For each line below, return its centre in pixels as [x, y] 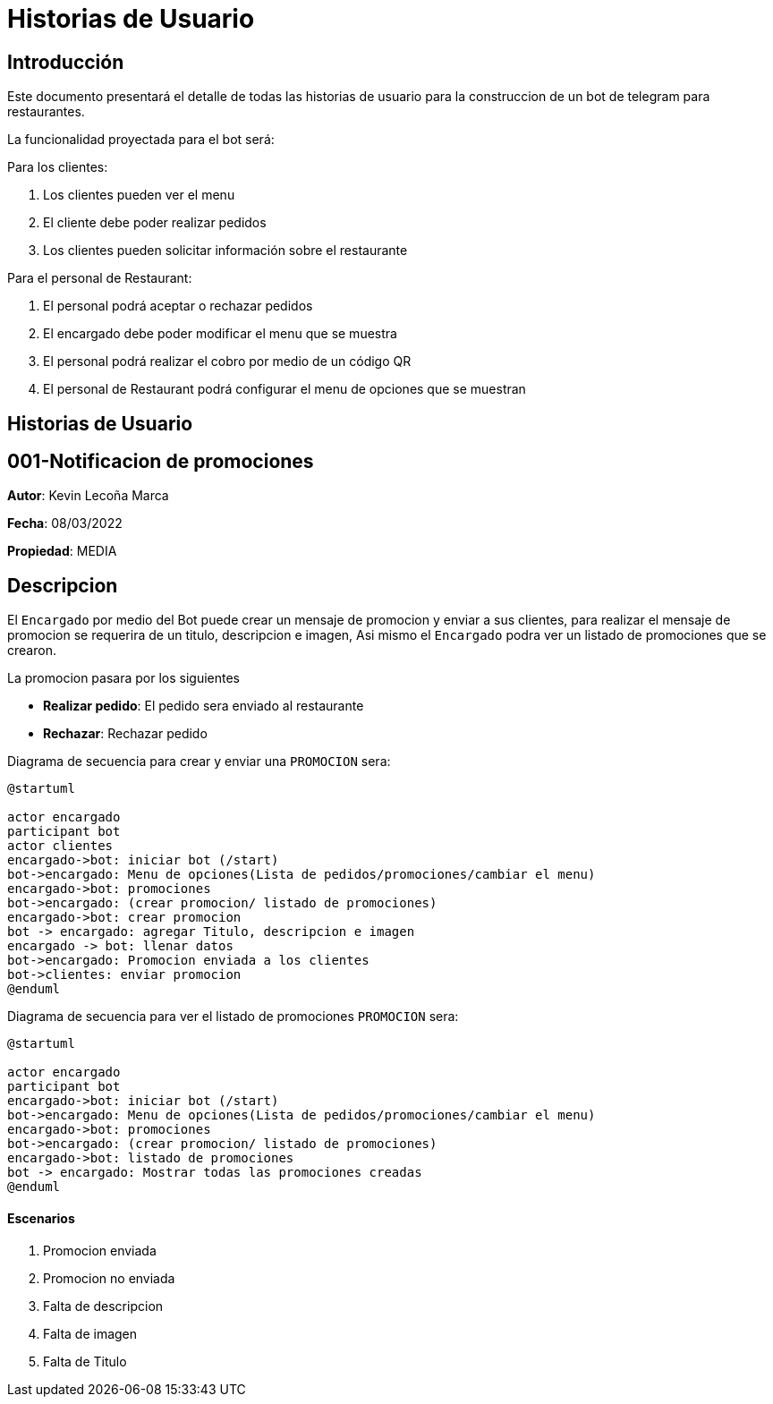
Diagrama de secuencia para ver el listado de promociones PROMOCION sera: [233, 1017]
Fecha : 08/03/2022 [65, 523]
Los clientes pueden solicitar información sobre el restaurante [225, 251]
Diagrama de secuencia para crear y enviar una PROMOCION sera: [199, 762]
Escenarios [41, 1218]
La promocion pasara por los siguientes [124, 678]
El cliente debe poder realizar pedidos [155, 223]
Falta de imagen [90, 1333]
